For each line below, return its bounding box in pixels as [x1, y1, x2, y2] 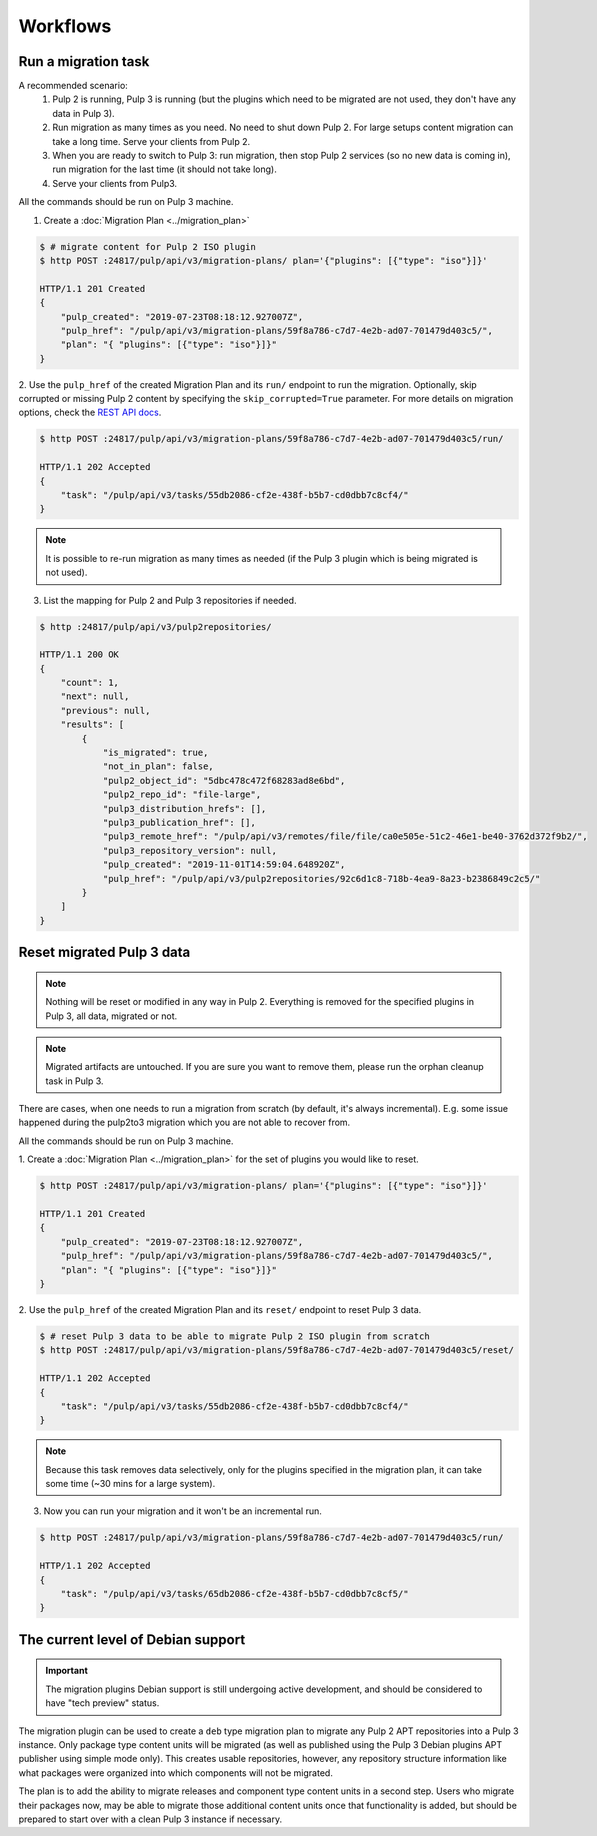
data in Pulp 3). [52, 107, 115, 119]
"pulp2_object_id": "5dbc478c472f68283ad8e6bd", [102, 775, 346, 786]
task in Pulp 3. [45, 1075, 104, 1087]
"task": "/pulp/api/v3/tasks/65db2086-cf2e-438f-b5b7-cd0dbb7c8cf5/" [60, 1588, 409, 1599]
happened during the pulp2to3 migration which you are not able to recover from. [18, 1116, 351, 1129]
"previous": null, [60, 705, 151, 716]
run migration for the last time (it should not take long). [52, 163, 277, 175]
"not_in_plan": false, [102, 761, 214, 772]
